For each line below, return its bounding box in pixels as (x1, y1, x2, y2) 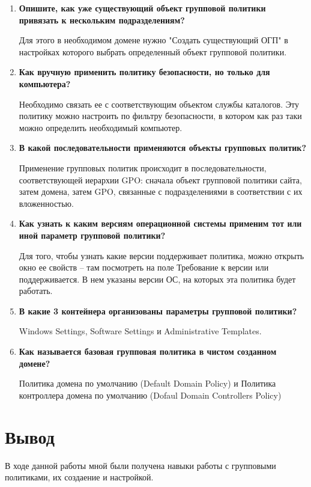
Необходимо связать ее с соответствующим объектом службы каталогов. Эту (19, 97, 299, 110)
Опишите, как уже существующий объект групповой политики (19, 2, 266, 14)
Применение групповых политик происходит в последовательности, (19, 161, 267, 174)
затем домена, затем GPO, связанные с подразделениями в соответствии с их (19, 185, 303, 198)
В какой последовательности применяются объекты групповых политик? (19, 141, 306, 154)
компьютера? (19, 77, 71, 90)
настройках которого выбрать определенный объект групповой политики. (19, 45, 287, 58)
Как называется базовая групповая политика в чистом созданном (19, 345, 277, 358)
